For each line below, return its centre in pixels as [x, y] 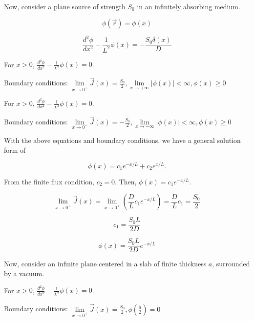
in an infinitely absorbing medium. [189, 6]
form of [15, 150]
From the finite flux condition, [49, 181]
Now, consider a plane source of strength [65, 6]
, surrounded [231, 264]
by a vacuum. [24, 273]
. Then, [126, 181]
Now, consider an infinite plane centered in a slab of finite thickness [105, 264]
